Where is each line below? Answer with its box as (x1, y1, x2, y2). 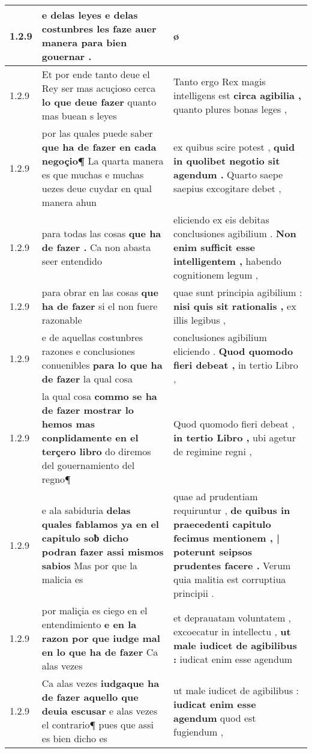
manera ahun (41, 195, 97, 209)
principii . (173, 586, 214, 600)
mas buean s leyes (41, 109, 117, 122)
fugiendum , (173, 724, 224, 739)
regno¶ (41, 472, 71, 486)
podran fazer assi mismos (41, 545, 164, 558)
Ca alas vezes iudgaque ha (41, 676, 160, 690)
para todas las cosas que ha (41, 226, 161, 240)
